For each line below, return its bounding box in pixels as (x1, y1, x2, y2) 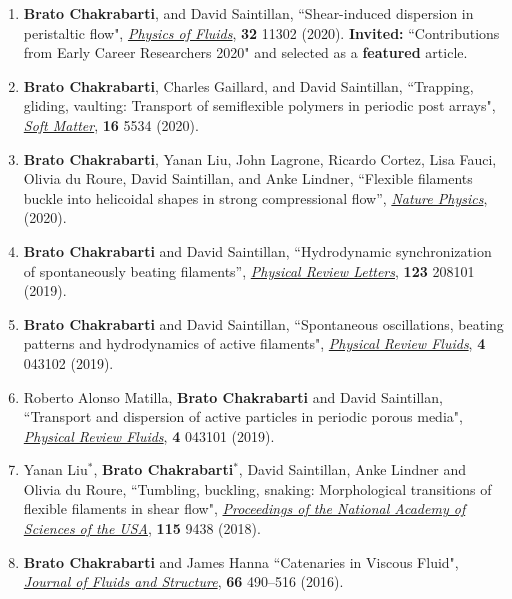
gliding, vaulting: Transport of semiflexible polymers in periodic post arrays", (23, 95, 496, 116)
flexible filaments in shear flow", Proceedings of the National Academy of (23, 498, 466, 519)
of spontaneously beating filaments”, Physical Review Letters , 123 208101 (23, 260, 475, 281)
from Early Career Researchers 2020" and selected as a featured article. (23, 42, 468, 63)
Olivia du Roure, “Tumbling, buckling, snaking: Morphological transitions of (23, 478, 492, 499)
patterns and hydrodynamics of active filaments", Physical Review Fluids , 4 (23, 333, 486, 354)
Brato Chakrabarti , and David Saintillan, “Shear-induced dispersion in (23, 3, 474, 23)
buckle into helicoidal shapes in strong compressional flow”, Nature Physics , (23, 187, 488, 208)
